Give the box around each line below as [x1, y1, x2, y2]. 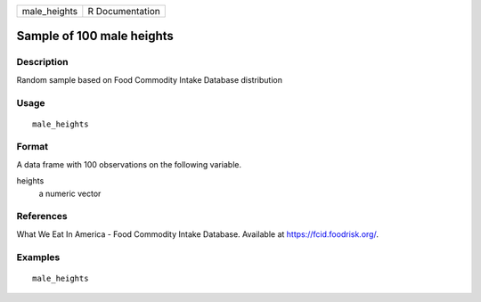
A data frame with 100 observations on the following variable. [16, 159, 242, 169]
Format [16, 141, 49, 153]
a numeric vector [38, 188, 102, 199]
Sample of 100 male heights [16, 29, 174, 44]
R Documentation [87, 5, 160, 17]
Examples [16, 250, 61, 263]
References [16, 210, 68, 223]
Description [16, 56, 69, 69]
